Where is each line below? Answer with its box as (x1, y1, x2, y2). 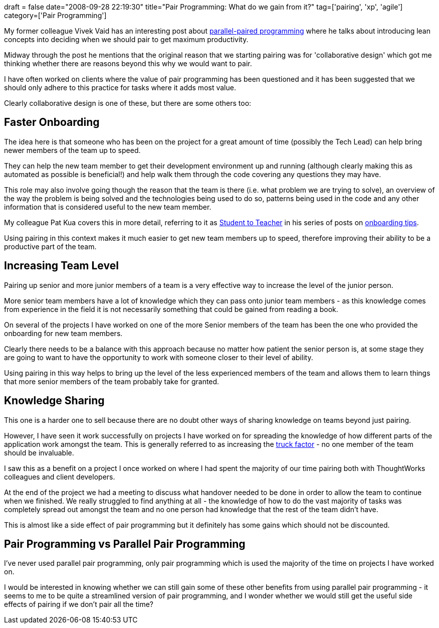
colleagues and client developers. (4, 472, 115, 481)
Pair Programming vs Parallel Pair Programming (4, 537, 246, 550)
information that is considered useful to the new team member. (4, 202, 211, 211)
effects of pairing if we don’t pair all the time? (4, 600, 153, 609)
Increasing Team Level (4, 259, 119, 272)
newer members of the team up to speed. (4, 145, 141, 154)
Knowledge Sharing (4, 394, 105, 407)
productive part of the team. (4, 242, 97, 251)
